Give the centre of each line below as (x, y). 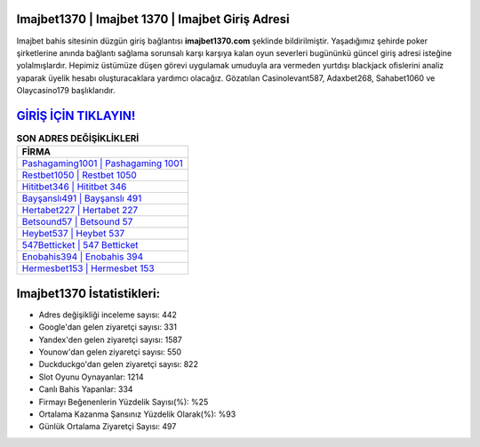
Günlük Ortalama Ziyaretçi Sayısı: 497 (108, 427)
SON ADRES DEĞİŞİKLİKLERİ (78, 139)
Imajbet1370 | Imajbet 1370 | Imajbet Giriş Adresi (153, 19)
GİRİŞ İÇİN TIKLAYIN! (76, 116)
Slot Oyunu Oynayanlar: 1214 (91, 377)
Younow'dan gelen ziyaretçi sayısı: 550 (110, 352)
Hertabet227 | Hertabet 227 (80, 211)
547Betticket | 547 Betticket (80, 245)
